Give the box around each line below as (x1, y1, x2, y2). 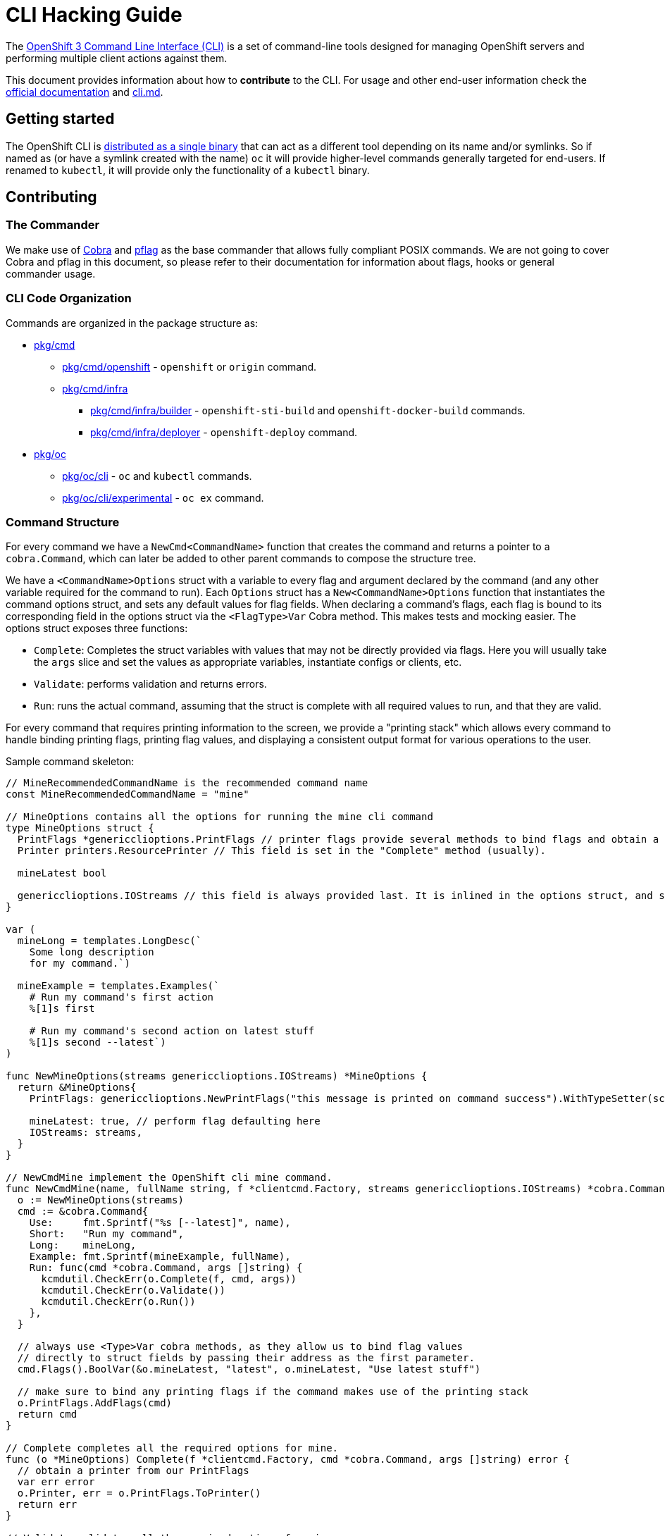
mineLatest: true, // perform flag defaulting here (29, 1115, 321, 1127)
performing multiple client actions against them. (6, 51, 228, 64)
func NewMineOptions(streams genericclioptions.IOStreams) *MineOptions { (6, 1070, 428, 1082)
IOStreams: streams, (29, 1127, 142, 1139)
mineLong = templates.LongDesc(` (17, 935, 202, 947)
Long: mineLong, (29, 1239, 137, 1251)
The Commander (6, 218, 100, 233)
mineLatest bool (17, 867, 107, 879)
